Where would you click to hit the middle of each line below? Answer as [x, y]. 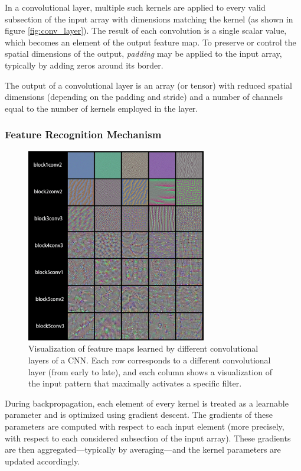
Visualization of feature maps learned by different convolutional [143, 348]
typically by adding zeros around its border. [84, 65]
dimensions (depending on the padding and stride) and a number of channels [144, 97]
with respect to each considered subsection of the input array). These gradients [148, 438]
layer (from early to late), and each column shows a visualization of [150, 371]
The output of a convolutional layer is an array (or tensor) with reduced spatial [148, 85]
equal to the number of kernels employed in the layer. [102, 108]
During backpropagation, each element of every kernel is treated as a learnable [147, 403]
